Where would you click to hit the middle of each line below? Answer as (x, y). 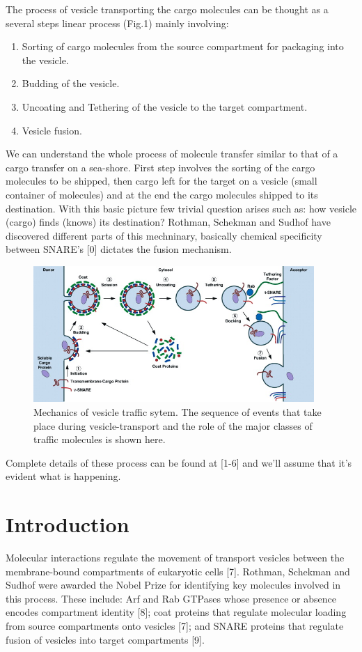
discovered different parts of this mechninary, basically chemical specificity (164, 235)
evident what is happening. (63, 476)
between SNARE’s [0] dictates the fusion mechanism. (119, 249)
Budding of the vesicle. (71, 83)
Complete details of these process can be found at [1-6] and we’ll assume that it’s (179, 462)
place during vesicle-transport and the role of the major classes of (173, 425)
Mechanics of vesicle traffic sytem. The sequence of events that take (178, 411)
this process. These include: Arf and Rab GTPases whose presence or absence (171, 598)
